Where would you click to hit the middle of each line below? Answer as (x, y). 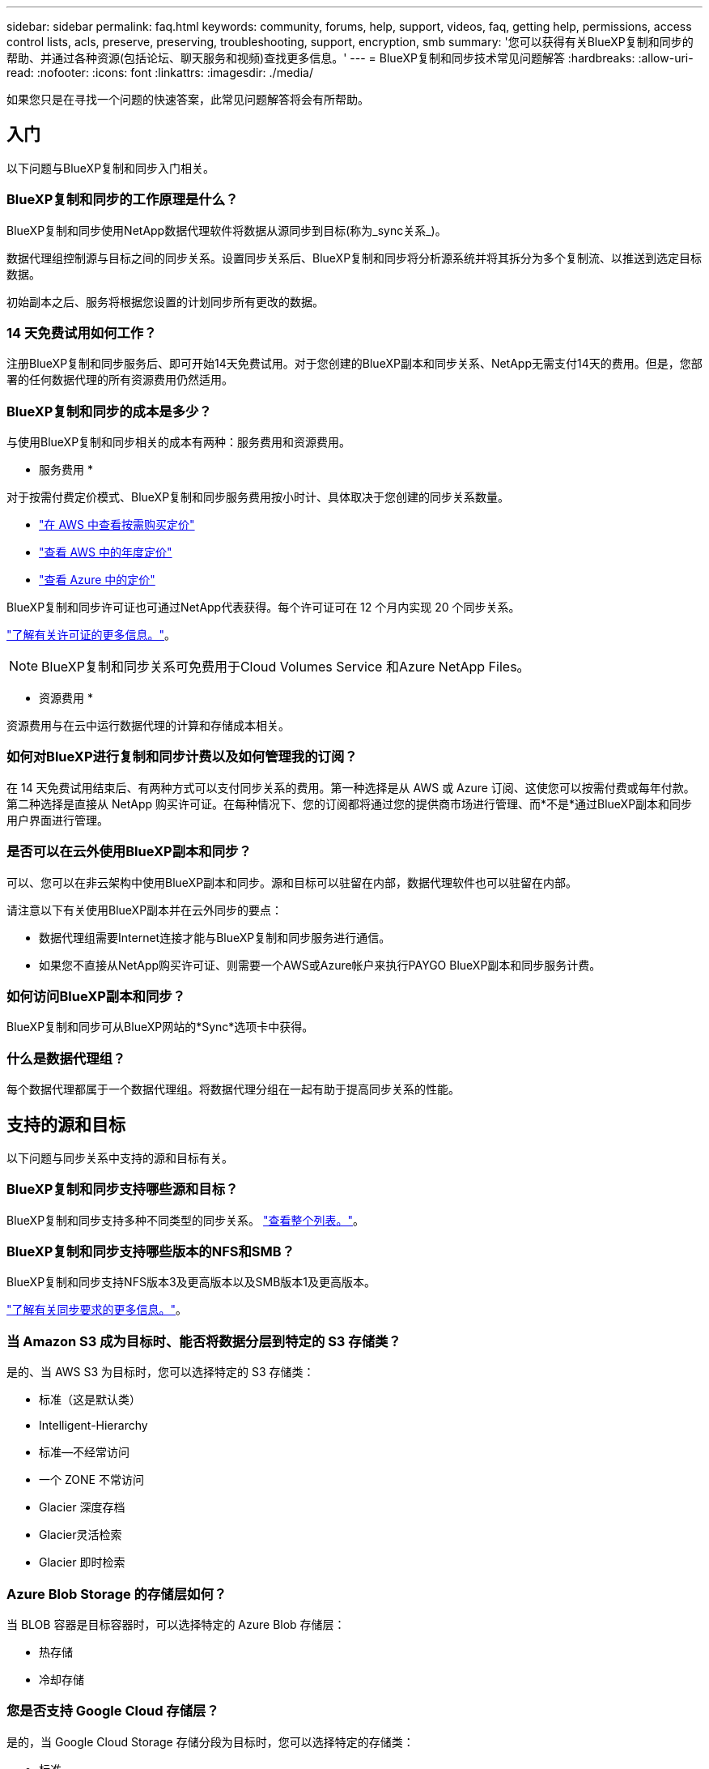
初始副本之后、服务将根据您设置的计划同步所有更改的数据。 (165, 301)
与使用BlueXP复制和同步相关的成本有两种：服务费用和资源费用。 (179, 442)
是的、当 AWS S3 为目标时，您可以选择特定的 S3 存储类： (161, 1372)
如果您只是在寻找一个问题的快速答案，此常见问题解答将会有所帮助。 (188, 99)
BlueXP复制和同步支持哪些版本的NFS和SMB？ (151, 1252)
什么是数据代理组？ (66, 1058)
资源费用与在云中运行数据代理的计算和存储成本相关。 (148, 726)
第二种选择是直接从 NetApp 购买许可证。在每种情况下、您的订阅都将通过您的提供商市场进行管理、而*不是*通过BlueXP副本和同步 (350, 804)
